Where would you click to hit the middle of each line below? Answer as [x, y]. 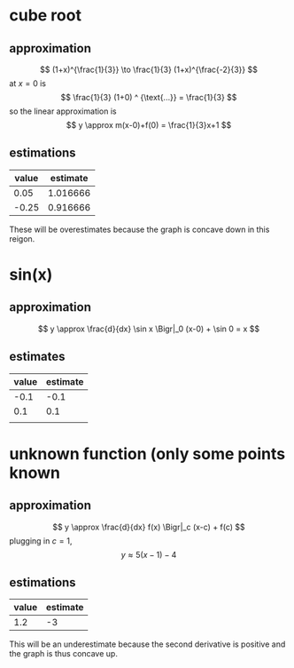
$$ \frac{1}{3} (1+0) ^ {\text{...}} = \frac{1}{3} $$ [149, 97]
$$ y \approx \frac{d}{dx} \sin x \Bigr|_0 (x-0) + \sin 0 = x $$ [149, 329]
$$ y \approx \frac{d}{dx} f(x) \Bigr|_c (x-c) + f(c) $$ [149, 527]
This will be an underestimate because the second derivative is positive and [147, 644]
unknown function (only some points [147, 453]
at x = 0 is [28, 83]
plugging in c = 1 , [41, 541]
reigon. [22, 239]
